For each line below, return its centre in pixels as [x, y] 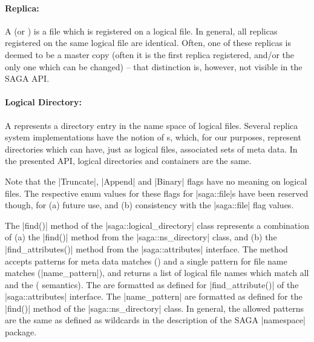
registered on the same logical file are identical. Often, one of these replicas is [148, 43]
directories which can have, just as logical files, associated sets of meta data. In [151, 149]
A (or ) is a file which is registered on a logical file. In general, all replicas [141, 31]
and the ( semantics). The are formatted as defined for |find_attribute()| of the [152, 284]
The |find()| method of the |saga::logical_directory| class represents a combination [157, 225]
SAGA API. [27, 78]
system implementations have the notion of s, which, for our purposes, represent [153, 137]
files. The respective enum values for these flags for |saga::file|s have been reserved [157, 193]
